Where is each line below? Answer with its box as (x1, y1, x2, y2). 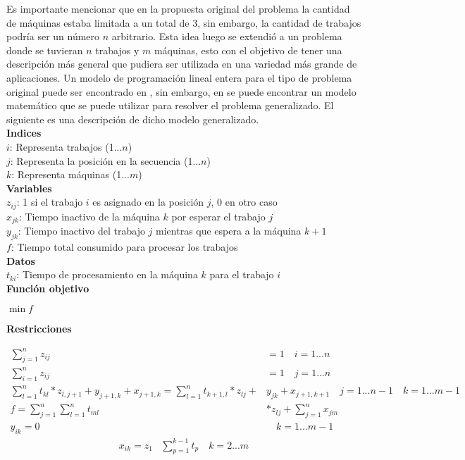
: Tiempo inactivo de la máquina (18, 209, 160, 223)
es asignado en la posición (92, 194, 204, 209)
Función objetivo (6, 280, 89, 295)
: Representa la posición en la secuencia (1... (10, 153, 201, 168)
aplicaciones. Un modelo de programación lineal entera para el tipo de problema (6, 70, 352, 85)
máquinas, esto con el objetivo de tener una (154, 42, 342, 57)
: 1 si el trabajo (16, 194, 83, 209)
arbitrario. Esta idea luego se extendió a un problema (111, 29, 342, 44)
